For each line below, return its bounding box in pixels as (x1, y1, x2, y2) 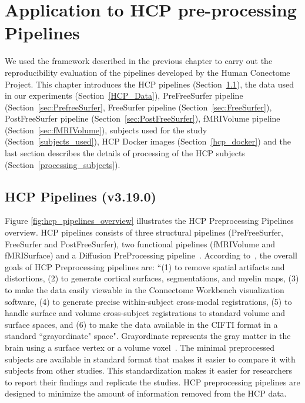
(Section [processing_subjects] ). (5, 158, 120, 170)
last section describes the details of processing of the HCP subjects (5, 147, 245, 159)
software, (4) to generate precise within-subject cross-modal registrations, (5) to (5, 295, 292, 307)
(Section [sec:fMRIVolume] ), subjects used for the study (5, 123, 207, 136)
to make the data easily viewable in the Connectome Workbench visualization (5, 284, 284, 296)
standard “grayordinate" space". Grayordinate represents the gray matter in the (5, 330, 291, 342)
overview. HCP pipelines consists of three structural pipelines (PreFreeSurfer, (5, 226, 283, 239)
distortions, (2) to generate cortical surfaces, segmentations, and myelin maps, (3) (5, 272, 299, 284)
